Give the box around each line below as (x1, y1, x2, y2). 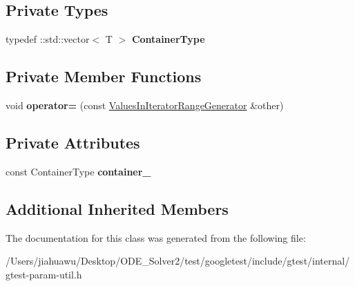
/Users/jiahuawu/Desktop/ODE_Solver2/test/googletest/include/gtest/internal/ (6, 254, 350, 268)
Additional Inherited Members (6, 198, 229, 219)
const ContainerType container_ (6, 164, 151, 178)
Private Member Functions (6, 66, 202, 87)
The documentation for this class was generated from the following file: (6, 230, 306, 245)
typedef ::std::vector (6, 32, 90, 46)
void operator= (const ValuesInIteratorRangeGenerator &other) (6, 98, 284, 112)
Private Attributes (6, 131, 140, 153)
